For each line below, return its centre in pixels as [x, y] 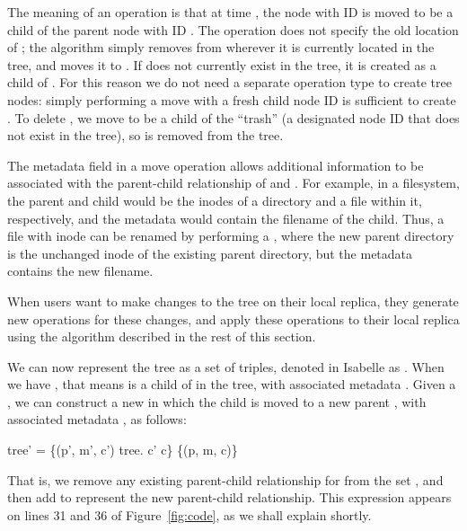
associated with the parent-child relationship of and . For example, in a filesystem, [233, 183]
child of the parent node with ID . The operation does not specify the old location [233, 29]
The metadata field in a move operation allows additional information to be [216, 165]
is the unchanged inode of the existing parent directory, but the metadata [210, 253]
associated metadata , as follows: [97, 419]
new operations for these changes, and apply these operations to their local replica [233, 319]
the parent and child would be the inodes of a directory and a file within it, [215, 200]
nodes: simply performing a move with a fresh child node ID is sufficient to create [232, 99]
